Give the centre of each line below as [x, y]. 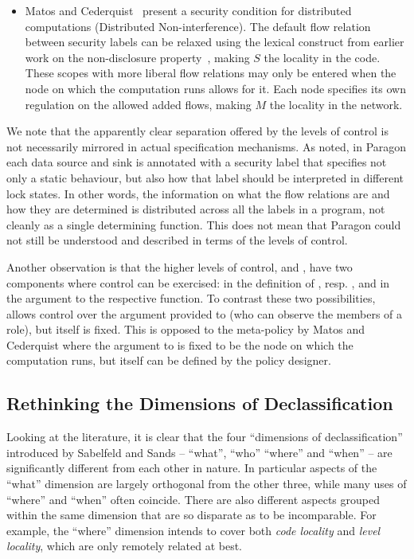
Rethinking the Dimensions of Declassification [200, 403]
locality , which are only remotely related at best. [124, 546]
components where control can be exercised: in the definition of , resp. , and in [198, 282]
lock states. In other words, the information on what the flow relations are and [198, 193]
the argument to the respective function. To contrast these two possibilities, [191, 298]
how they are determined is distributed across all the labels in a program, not [196, 209]
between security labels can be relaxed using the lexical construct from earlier [215, 42]
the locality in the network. [336, 104]
